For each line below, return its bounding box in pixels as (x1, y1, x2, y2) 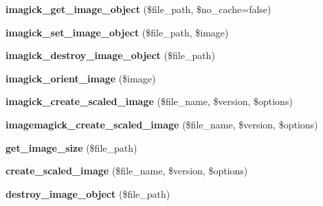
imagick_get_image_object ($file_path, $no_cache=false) (5, 2, 271, 16)
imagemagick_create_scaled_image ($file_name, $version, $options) (5, 117, 318, 131)
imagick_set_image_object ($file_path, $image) (5, 25, 229, 39)
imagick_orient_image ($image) (5, 71, 156, 85)
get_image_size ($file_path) (5, 140, 137, 154)
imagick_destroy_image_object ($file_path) (5, 48, 215, 62)
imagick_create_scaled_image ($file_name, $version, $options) (5, 94, 293, 108)
